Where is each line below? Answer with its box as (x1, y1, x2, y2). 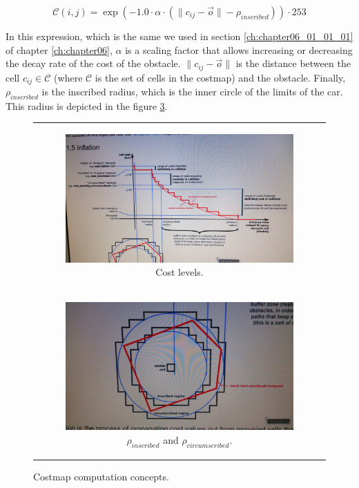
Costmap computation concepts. (33, 469, 169, 484)
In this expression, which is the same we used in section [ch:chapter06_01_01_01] (6, 29, 353, 43)
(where (54, 70, 83, 84)
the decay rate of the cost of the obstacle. (6, 56, 181, 71)
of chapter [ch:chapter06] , (6, 42, 113, 57)
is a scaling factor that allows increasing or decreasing (125, 42, 353, 57)
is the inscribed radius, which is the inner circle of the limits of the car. (41, 84, 343, 99)
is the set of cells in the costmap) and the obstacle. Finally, (95, 70, 346, 84)
